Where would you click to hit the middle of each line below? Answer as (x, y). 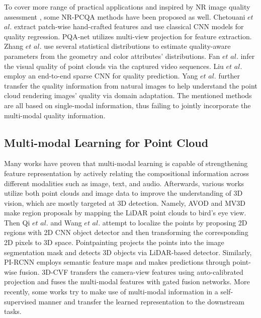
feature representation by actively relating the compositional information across (127, 173)
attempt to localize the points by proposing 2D (175, 222)
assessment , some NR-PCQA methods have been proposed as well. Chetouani (125, 16)
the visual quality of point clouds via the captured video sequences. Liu (114, 66)
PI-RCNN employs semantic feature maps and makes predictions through (117, 262)
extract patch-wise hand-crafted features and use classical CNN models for (129, 26)
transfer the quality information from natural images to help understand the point (131, 85)
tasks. (13, 311)
